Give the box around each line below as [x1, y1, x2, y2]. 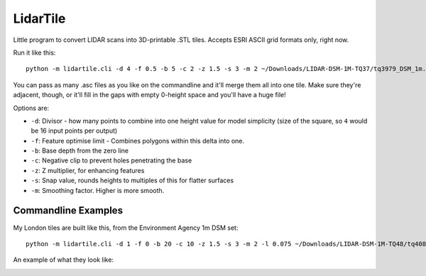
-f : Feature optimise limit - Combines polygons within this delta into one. [31, 136, 245, 145]
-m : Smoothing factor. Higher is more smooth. [31, 186, 165, 194]
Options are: [13, 104, 50, 112]
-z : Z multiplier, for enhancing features [31, 166, 145, 175]
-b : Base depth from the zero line [31, 146, 129, 155]
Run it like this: [13, 48, 56, 57]
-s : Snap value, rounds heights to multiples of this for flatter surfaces [31, 176, 234, 184]
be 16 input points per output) [31, 126, 118, 135]
